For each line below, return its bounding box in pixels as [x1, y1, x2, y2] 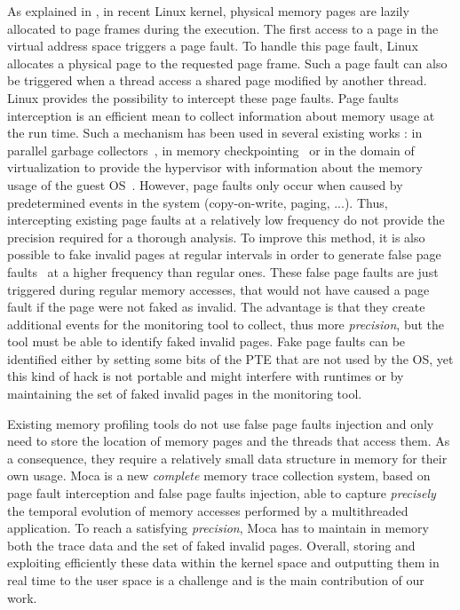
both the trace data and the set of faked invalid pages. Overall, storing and [7, 535, 416, 554]
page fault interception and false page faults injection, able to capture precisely [7, 484, 436, 503]
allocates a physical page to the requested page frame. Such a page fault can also [7, 53, 448, 72]
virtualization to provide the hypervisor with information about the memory [7, 158, 423, 177]
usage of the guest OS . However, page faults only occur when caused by [7, 175, 403, 194]
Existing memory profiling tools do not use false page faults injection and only [7, 414, 434, 432]
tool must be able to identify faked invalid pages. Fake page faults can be [7, 332, 406, 351]
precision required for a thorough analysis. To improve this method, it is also [7, 227, 425, 246]
